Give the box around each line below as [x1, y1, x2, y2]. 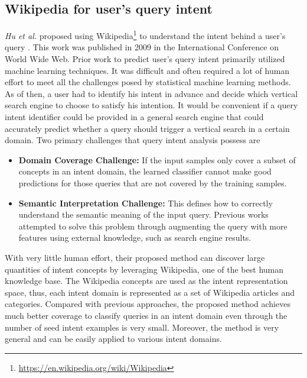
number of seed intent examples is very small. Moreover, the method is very [5, 321, 279, 333]
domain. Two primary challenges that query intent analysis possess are [5, 134, 260, 146]
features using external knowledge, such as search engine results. [18, 231, 252, 244]
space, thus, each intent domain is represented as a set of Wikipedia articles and [5, 286, 295, 298]
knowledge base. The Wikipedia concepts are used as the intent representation [5, 274, 288, 287]
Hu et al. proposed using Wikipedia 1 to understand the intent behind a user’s [5, 28, 286, 41]
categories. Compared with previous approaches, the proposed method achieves [5, 298, 290, 310]
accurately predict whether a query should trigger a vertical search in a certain [5, 122, 290, 134]
